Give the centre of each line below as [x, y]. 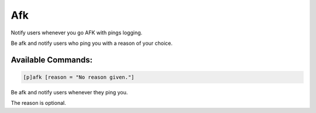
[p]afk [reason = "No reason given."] [79, 77]
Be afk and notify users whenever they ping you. [69, 92]
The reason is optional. [39, 103]
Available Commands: [52, 60]
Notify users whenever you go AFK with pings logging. [77, 33]
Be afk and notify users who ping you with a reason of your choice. [92, 43]
